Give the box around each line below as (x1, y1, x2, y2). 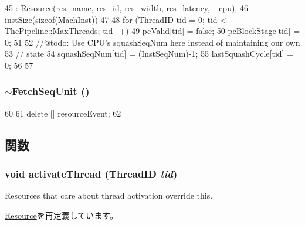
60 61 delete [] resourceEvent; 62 (5, 107, 121, 119)
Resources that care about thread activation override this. (5, 189, 213, 202)
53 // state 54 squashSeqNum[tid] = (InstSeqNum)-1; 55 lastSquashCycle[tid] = (5, 47, 294, 60)
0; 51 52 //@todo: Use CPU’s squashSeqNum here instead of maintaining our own (5, 36, 300, 48)
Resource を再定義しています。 (5, 209, 118, 221)
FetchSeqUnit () (12, 84, 90, 98)
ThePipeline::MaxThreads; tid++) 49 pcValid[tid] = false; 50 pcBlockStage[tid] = (5, 25, 300, 37)
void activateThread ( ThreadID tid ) (5, 166, 178, 181)
